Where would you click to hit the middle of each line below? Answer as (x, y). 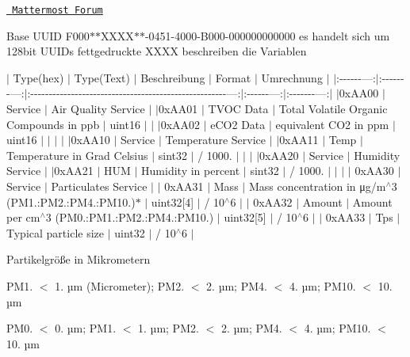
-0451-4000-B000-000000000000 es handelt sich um (267, 35)
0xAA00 (359, 93)
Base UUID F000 (48, 35)
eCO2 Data (238, 124)
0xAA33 (345, 217)
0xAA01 (178, 109)
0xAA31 (184, 186)
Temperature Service (215, 140)
